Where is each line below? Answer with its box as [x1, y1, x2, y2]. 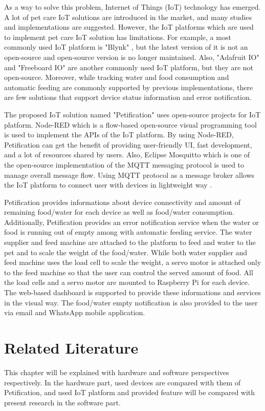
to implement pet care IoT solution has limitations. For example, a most [4, 31, 231, 42]
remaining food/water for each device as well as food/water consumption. [4, 207, 234, 217]
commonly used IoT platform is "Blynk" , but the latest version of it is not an [4, 42, 248, 52]
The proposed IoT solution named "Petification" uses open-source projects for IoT [4, 109, 261, 119]
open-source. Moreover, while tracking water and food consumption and [4, 72, 229, 83]
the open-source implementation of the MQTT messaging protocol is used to [4, 159, 245, 170]
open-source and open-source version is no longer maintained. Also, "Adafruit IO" [4, 51, 259, 62]
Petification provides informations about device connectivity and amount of [4, 196, 241, 207]
